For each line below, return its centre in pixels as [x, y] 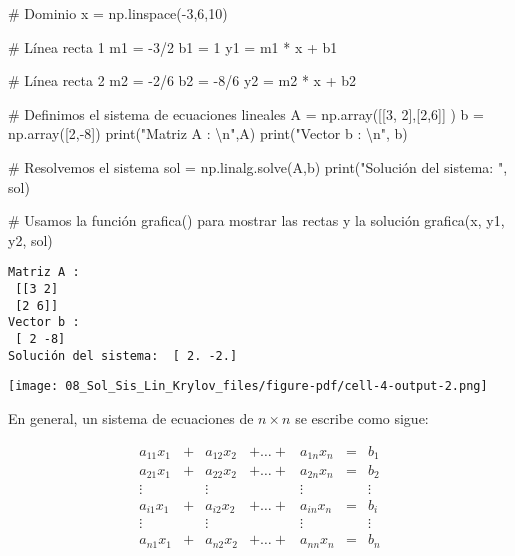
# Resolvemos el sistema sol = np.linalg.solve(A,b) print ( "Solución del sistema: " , [258, 166]
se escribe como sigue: [362, 417]
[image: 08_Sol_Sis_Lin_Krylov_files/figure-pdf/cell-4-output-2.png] [248, 386]
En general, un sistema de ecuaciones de [131, 417]
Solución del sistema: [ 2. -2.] [123, 355]
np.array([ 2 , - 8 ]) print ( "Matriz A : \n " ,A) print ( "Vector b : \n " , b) [208, 133]
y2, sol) [30, 239]
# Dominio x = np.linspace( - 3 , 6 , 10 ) [118, 13]
